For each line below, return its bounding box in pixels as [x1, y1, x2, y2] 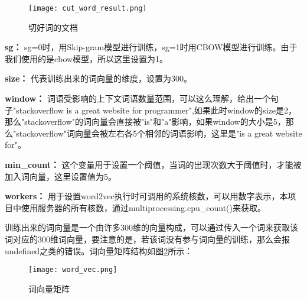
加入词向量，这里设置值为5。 [5, 170, 116, 182]
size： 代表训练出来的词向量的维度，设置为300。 [5, 72, 192, 85]
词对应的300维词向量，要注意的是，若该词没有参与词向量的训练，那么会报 [5, 232, 290, 245]
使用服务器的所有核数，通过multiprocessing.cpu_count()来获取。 [21, 201, 266, 213]
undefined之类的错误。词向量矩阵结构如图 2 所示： [5, 244, 193, 257]
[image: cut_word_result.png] [28, 4, 147, 12]
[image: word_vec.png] [28, 265, 117, 274]
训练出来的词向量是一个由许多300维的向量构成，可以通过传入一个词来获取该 [5, 221, 298, 234]
